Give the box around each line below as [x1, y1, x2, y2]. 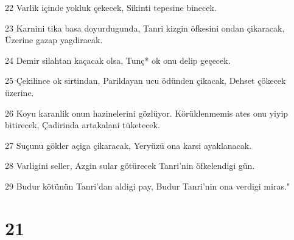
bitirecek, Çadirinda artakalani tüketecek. [5, 118, 160, 131]
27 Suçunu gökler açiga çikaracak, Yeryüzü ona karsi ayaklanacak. [5, 139, 252, 151]
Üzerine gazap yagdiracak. [5, 33, 103, 46]
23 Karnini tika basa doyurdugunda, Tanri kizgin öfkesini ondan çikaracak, [5, 21, 285, 34]
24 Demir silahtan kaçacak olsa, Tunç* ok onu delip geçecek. [5, 53, 231, 66]
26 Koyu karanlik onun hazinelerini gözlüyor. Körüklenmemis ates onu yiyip [5, 106, 289, 119]
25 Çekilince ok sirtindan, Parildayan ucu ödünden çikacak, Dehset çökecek [5, 74, 286, 87]
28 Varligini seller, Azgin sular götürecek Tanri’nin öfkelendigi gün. [5, 159, 255, 172]
